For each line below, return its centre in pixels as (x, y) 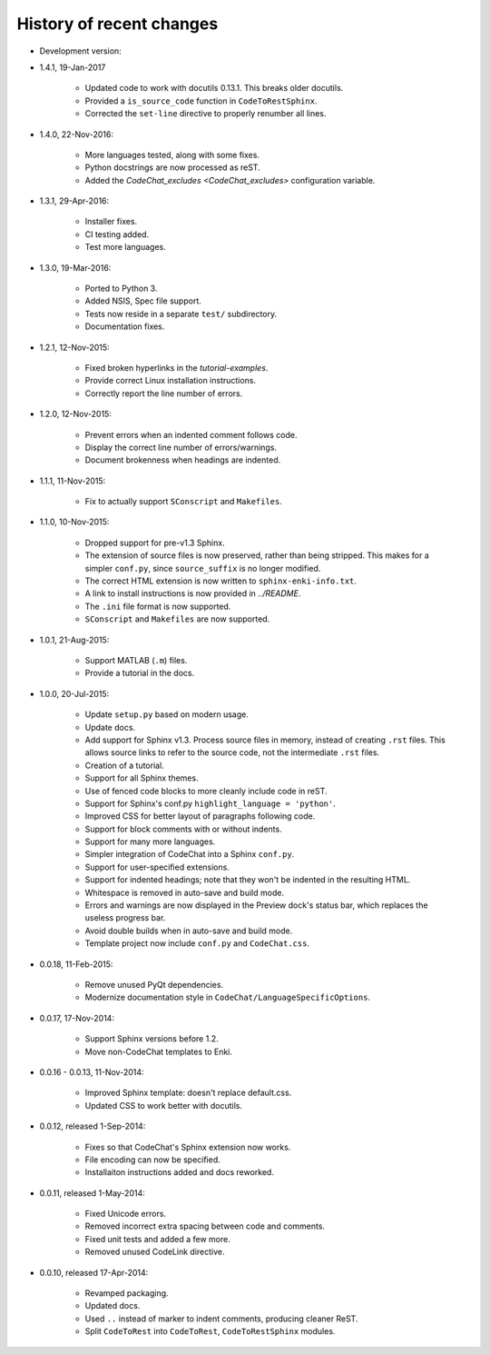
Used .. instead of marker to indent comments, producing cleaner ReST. (221, 1319)
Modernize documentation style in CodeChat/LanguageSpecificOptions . (228, 997)
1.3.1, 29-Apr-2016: (74, 201)
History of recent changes (118, 24)
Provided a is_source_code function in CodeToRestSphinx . (201, 101)
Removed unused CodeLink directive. (155, 1252)
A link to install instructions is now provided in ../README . (193, 593)
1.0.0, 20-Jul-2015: (74, 693)
